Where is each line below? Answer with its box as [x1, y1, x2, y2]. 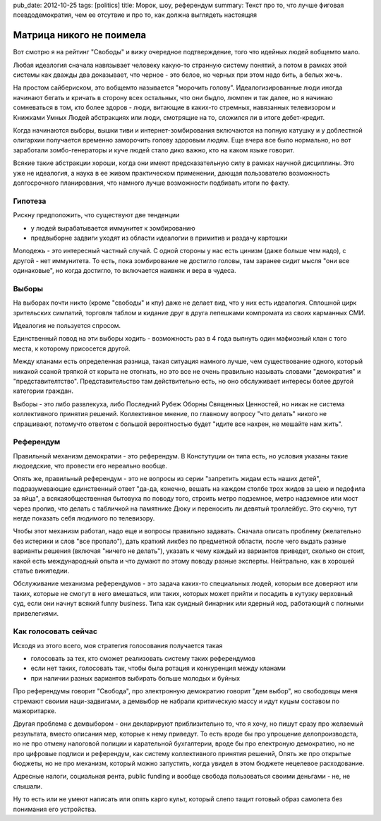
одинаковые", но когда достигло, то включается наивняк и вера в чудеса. [13, 267, 236, 275]
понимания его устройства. [13, 805, 97, 813]
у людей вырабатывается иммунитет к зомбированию [30, 224, 195, 232]
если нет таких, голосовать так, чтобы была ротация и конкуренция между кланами [30, 664, 286, 673]
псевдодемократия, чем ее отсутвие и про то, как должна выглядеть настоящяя [13, 11, 258, 19]
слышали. [13, 782, 43, 790]
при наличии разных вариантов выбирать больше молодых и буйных [30, 674, 240, 682]
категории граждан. [13, 387, 74, 395]
